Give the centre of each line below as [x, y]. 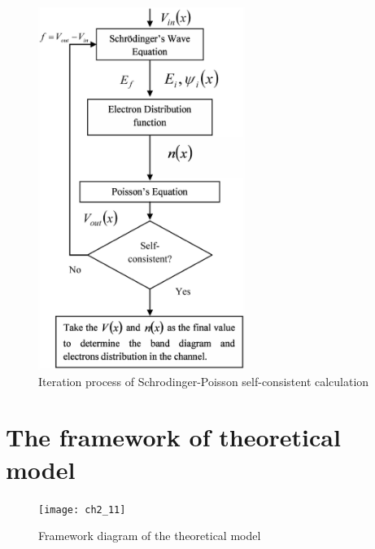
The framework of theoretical [173, 437]
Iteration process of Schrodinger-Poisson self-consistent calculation [204, 381]
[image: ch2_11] [82, 509]
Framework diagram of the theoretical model [150, 536]
